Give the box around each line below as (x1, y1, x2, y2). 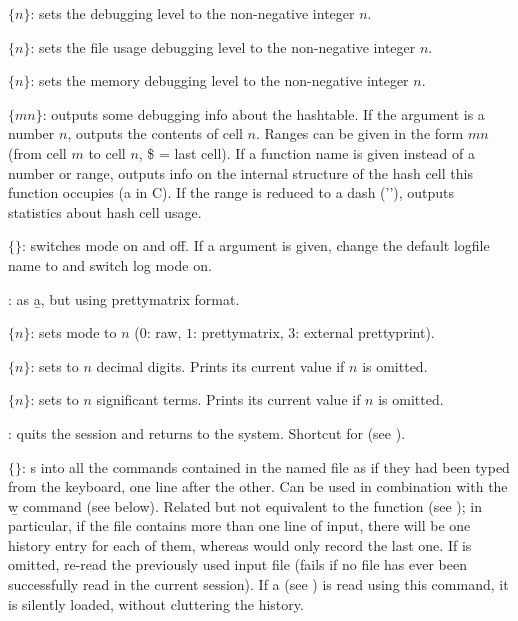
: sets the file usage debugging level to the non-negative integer (30, 36, 416, 57)
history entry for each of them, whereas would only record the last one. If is (8, 534, 472, 555)
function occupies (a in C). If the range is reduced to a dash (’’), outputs (8, 182, 455, 203)
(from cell (8, 142, 67, 163)
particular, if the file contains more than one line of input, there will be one (8, 515, 471, 536)
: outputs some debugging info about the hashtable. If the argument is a (42, 103, 485, 124)
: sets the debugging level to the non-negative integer (30, 3, 355, 23)
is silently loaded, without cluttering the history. (8, 593, 304, 614)
